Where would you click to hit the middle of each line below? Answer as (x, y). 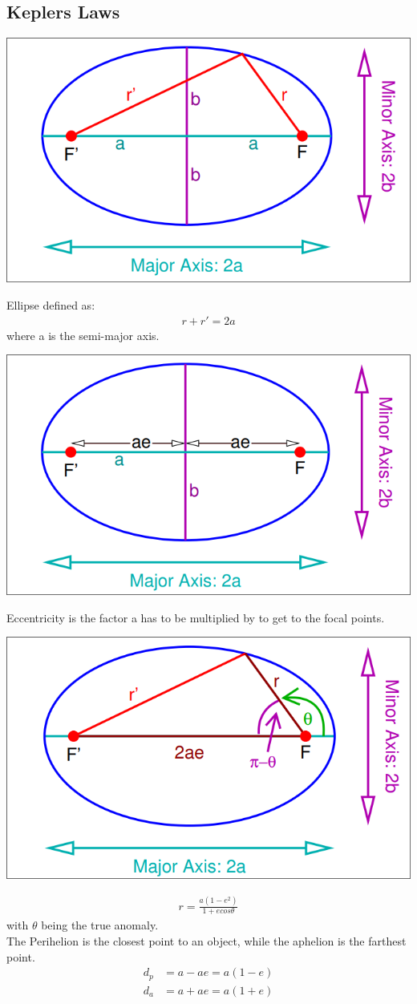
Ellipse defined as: (51, 305)
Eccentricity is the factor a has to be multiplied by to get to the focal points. (196, 617)
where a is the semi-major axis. (83, 335)
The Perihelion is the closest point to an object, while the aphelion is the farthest (206, 941)
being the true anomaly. (100, 925)
